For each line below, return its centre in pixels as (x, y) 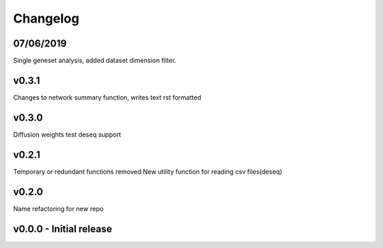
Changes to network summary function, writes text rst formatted (107, 97)
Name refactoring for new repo (59, 208)
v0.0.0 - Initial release (63, 229)
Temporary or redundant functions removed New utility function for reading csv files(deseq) (148, 171)
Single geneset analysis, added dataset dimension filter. (95, 61)
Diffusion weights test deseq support (67, 134)
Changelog (46, 18)
